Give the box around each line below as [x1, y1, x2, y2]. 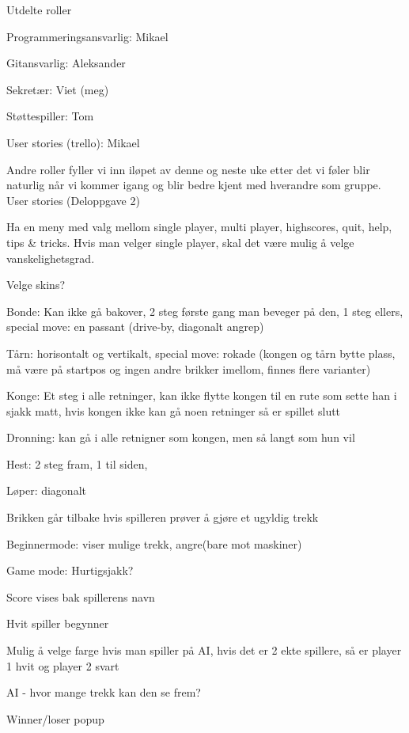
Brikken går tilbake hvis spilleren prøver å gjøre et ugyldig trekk [6, 509, 319, 526]
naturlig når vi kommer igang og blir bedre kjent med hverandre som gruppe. [6, 177, 381, 193]
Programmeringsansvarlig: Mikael [6, 28, 169, 44]
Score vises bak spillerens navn [6, 588, 155, 605]
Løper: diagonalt [6, 482, 86, 499]
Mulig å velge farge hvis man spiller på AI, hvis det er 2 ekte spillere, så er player [6, 642, 402, 659]
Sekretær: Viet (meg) [6, 81, 109, 97]
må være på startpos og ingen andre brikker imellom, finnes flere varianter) [6, 360, 371, 377]
